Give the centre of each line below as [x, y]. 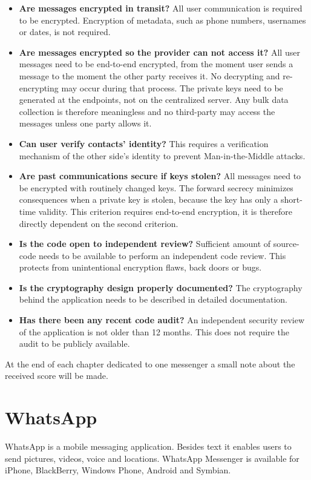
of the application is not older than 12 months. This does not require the [154, 331]
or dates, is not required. [65, 32]
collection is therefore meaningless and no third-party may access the [147, 111]
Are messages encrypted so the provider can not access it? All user [159, 52]
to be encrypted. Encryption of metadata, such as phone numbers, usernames [162, 20]
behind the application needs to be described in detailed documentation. [153, 299]
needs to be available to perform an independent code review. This [162, 255]
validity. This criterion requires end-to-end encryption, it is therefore [165, 211]
